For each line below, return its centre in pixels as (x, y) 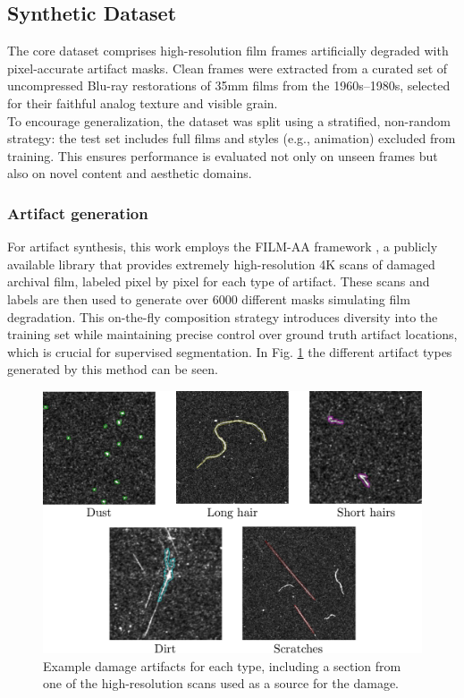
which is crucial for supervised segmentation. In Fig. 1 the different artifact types (230, 351)
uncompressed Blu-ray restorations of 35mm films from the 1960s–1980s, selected (229, 85)
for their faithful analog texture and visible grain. (143, 102)
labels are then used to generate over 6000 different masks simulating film (209, 298)
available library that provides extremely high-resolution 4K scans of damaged (221, 264)
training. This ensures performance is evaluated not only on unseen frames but (223, 155)
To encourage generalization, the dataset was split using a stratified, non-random (229, 120)
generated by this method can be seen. (113, 369)
